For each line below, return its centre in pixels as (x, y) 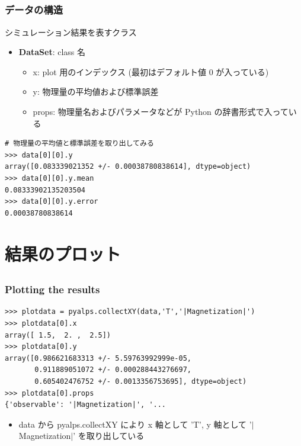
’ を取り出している (109, 436)
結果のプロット (63, 253)
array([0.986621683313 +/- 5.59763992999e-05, (98, 358)
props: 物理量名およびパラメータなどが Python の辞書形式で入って (161, 112)
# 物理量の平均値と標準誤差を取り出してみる (79, 144)
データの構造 (34, 10)
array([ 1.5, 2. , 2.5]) (58, 335)
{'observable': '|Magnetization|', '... (86, 405)
